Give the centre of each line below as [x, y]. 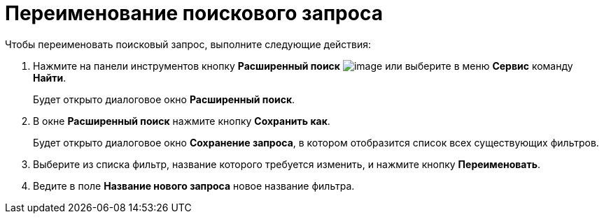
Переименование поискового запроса [194, 13]
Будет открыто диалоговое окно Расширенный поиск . [164, 99]
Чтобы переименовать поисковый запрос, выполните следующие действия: [188, 44]
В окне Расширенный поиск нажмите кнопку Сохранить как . [182, 121]
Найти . [50, 77]
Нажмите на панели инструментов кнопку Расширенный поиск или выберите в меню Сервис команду [303, 66]
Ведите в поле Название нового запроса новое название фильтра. [194, 186]
